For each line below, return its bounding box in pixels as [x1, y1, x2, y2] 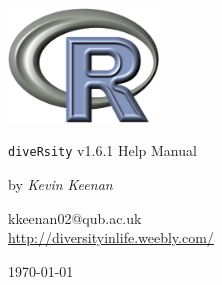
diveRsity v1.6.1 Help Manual [8, 140, 197, 161]
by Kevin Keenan [8, 174, 113, 195]
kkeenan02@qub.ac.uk [8, 207, 142, 228]
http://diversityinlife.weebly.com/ [8, 227, 214, 248]
